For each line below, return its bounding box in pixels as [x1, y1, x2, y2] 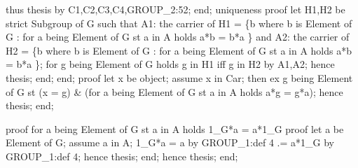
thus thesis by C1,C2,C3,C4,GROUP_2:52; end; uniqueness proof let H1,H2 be [6, 2, 345, 16]
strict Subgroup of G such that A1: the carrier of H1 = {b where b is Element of [6, 15, 352, 30]
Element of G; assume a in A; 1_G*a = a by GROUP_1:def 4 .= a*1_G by [6, 135, 334, 150]
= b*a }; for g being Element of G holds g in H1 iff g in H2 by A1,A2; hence [6, 57, 335, 71]
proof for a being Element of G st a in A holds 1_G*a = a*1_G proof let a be [6, 121, 344, 136]
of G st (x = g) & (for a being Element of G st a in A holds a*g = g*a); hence [6, 84, 343, 99]
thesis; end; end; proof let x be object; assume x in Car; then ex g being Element [6, 70, 353, 85]
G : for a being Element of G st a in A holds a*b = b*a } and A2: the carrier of [6, 29, 350, 44]
